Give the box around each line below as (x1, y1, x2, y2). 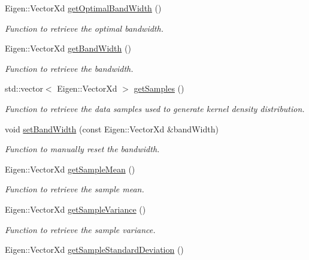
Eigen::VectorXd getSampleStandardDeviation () (5, 243, 184, 256)
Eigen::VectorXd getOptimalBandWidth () (5, 2, 162, 14)
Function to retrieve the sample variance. (5, 223, 156, 235)
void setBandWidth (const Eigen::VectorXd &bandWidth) (5, 122, 219, 135)
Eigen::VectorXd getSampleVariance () (5, 202, 146, 215)
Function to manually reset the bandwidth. (5, 143, 160, 155)
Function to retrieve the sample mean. (5, 183, 144, 195)
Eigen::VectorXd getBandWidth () (5, 42, 131, 55)
